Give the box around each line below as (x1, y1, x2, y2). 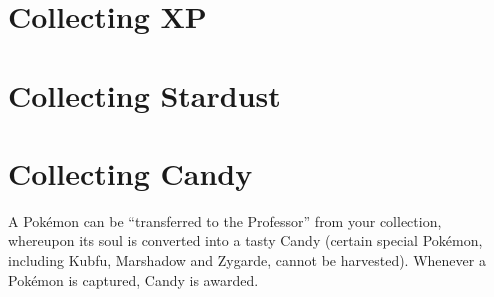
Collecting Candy (8, 152, 253, 193)
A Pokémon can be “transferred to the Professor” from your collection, (8, 210, 442, 231)
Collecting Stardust (8, 74, 281, 115)
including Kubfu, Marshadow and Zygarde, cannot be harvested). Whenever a (8, 250, 486, 271)
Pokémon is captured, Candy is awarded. (8, 269, 259, 290)
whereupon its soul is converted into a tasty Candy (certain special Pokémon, (8, 230, 483, 251)
